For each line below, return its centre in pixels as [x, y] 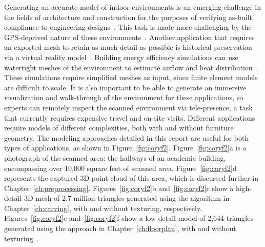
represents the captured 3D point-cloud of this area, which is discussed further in [131, 178]
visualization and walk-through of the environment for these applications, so [124, 97]
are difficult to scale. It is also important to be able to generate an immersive [125, 87]
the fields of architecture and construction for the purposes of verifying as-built [128, 17]
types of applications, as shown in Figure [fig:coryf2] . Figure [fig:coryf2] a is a [125, 148]
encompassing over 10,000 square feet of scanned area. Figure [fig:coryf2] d [120, 168]
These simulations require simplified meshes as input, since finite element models [131, 77]
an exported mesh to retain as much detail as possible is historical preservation [128, 47]
